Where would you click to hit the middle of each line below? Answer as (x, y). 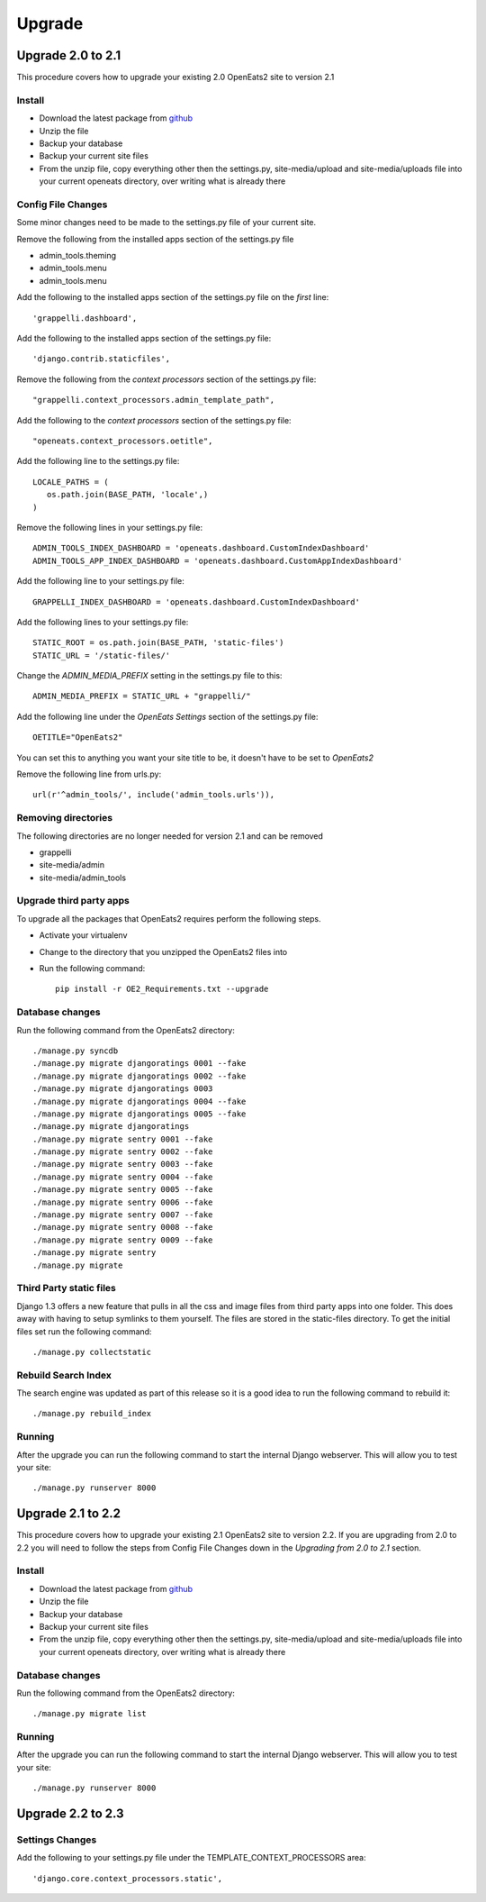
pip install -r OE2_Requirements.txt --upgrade (162, 989)
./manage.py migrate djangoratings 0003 (123, 1089)
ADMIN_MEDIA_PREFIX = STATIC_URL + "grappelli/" (142, 696)
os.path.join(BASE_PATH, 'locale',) (127, 495)
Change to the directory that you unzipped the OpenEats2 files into (163, 951)
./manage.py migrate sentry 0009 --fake (123, 1240)
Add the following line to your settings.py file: (100, 581)
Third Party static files (67, 1288)
